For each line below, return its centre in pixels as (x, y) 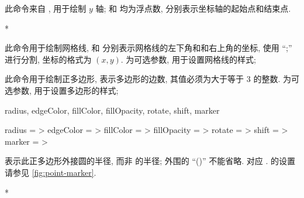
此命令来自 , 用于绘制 (46, 8)
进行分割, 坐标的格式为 (48, 59)
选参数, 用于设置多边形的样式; (62, 90)
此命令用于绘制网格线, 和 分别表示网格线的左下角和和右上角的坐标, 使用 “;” (148, 48)
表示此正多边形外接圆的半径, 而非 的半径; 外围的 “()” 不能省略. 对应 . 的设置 (150, 161)
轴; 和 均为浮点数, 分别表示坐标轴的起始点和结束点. (193, 8)
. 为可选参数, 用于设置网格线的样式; (188, 59)
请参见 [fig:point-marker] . (51, 172)
